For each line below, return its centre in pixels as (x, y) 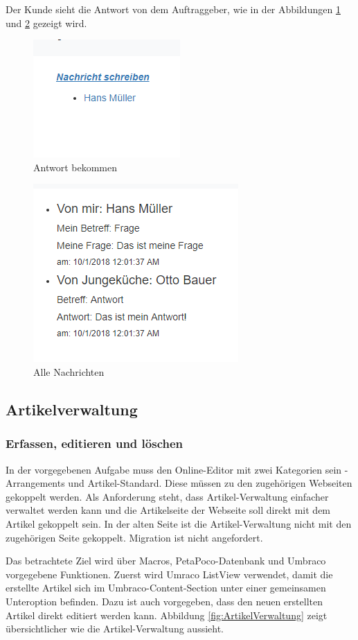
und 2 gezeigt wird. (46, 23)
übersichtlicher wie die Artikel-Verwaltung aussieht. (115, 629)
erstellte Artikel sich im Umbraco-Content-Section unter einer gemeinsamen (166, 588)
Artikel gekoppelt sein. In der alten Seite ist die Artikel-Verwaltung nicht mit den (179, 523)
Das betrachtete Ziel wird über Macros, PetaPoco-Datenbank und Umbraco (166, 561)
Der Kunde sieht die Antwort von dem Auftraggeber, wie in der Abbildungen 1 (173, 9)
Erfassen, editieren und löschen (95, 443)
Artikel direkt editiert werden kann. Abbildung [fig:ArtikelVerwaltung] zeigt (167, 615)
